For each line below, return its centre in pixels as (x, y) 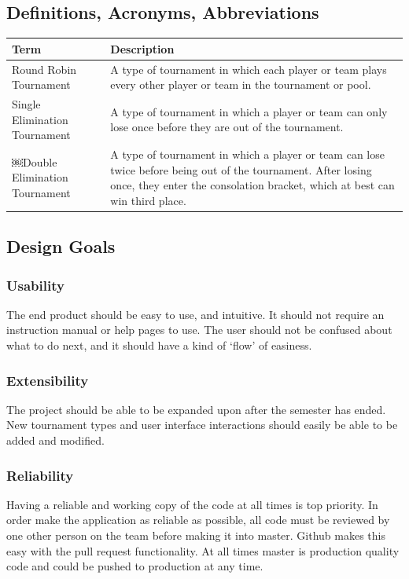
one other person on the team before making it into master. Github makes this (196, 535)
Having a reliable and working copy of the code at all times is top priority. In (192, 504)
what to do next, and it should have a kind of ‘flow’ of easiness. (159, 345)
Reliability (40, 475)
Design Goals (61, 246)
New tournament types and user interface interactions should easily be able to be (202, 425)
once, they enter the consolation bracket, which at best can (252, 185)
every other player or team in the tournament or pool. (241, 84)
